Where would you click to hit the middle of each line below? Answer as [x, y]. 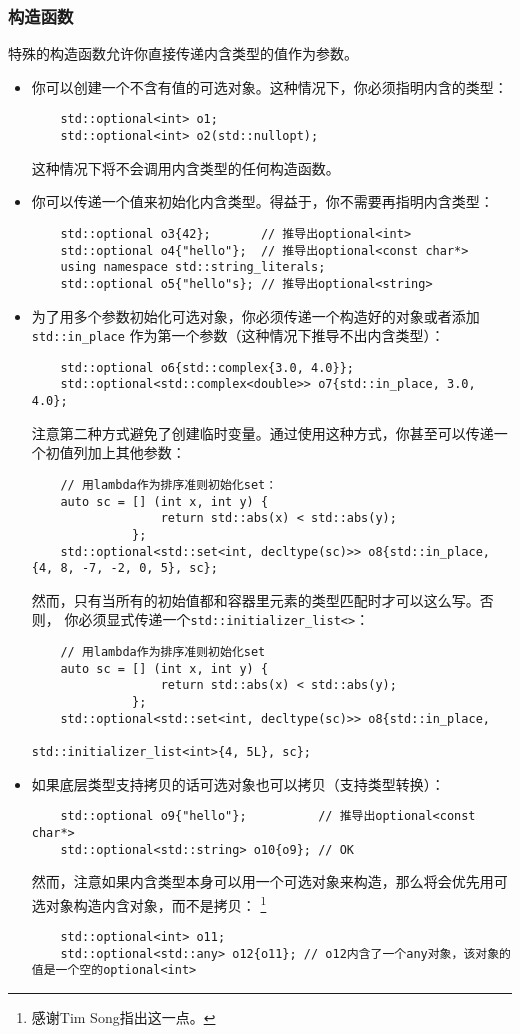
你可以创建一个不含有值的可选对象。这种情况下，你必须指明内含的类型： [269, 86]
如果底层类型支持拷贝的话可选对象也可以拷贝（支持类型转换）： [238, 783]
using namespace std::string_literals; [193, 267]
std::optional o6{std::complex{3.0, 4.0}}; [207, 367]
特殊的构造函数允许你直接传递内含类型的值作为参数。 [183, 53]
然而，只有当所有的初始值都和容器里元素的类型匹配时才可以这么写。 [255, 599]
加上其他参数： [136, 452]
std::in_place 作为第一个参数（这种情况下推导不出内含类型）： [238, 335]
